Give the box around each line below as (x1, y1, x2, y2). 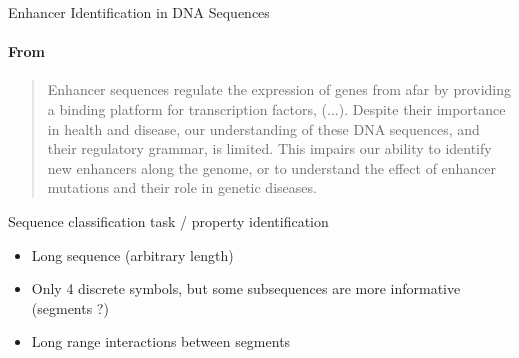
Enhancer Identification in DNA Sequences (8, 2, 270, 22)
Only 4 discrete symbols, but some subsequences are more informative (31, 278, 461, 299)
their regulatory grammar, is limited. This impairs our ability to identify (47, 138, 492, 159)
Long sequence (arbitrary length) (31, 244, 234, 265)
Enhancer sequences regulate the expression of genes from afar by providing (47, 79, 511, 100)
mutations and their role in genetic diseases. (47, 177, 317, 198)
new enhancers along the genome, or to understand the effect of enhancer (47, 157, 497, 178)
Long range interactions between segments (31, 331, 291, 352)
